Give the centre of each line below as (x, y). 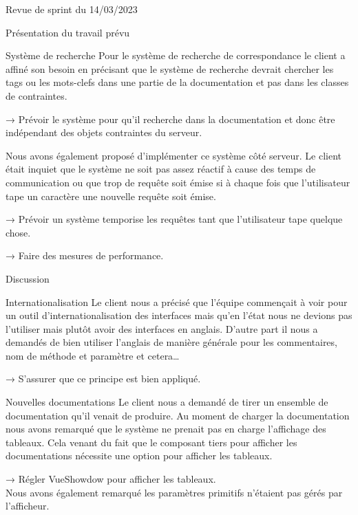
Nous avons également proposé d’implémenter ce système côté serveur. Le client (173, 155)
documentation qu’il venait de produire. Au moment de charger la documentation (178, 415)
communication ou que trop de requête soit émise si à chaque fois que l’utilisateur (178, 182)
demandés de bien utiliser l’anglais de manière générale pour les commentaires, (171, 342)
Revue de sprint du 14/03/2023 (72, 9)
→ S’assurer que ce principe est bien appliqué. (103, 379)
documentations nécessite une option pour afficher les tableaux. (139, 456)
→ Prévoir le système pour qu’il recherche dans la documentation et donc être (170, 119)
